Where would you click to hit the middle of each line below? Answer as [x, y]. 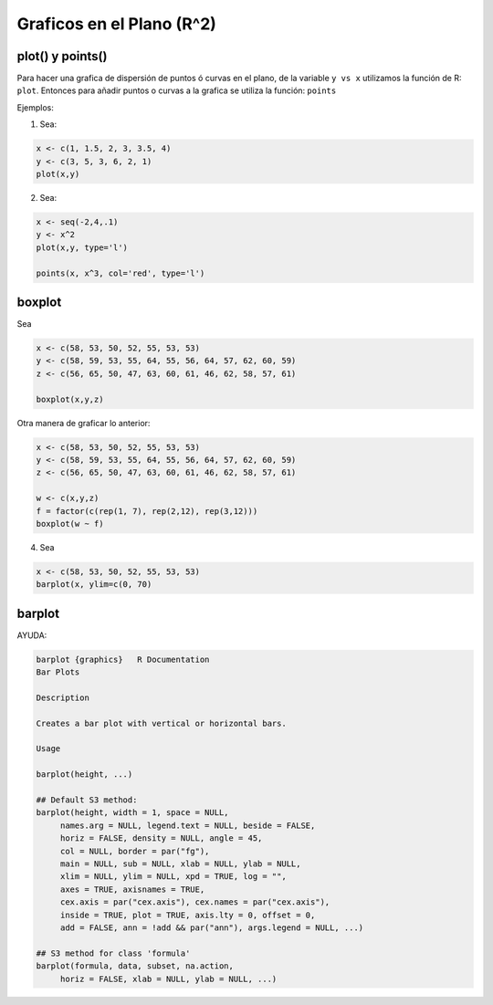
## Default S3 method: [87, 800]
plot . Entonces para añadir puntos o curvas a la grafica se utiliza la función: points [177, 90]
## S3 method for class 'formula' [113, 953]
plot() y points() [62, 56]
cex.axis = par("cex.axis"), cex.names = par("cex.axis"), [195, 902]
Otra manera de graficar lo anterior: [84, 423]
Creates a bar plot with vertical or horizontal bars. [161, 723]
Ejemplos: [36, 107]
